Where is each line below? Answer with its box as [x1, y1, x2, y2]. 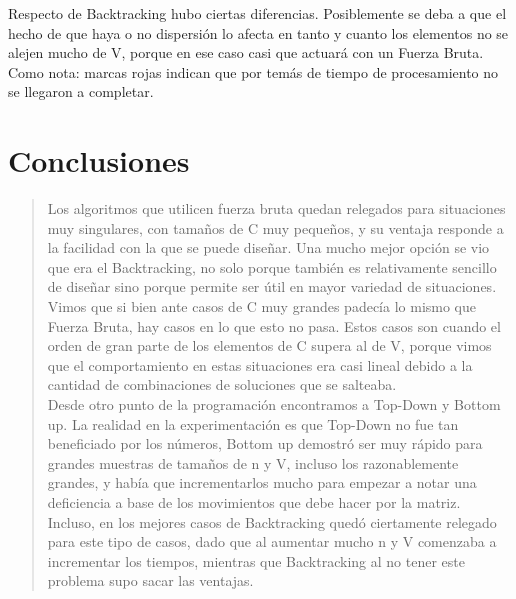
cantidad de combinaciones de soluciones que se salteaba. [47, 374, 397, 395]
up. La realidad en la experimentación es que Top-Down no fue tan [47, 413, 459, 434]
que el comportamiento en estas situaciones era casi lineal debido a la [47, 354, 473, 375]
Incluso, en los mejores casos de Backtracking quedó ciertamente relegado [47, 511, 497, 532]
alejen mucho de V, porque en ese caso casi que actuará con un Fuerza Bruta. [8, 42, 484, 63]
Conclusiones [8, 140, 190, 181]
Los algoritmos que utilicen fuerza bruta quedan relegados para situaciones [47, 198, 506, 219]
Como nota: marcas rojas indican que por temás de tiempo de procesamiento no [8, 61, 499, 82]
